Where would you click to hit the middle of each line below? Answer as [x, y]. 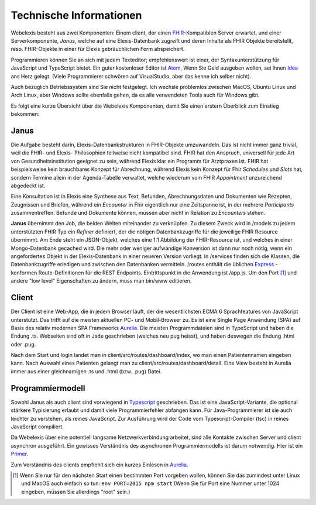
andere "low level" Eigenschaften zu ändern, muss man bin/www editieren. [101, 281]
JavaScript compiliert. [37, 427]
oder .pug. [23, 344]
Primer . [20, 454]
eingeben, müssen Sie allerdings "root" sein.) [76, 492]
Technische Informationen [76, 15]
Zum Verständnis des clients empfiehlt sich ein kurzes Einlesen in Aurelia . [99, 465]
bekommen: [25, 114]
